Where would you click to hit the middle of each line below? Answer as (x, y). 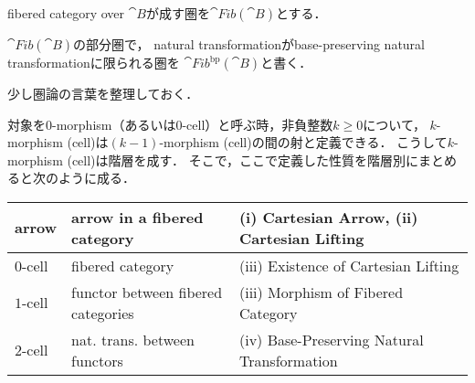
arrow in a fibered (137, 217)
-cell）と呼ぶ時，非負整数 (258, 124)
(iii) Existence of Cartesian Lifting (349, 265)
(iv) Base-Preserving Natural (331, 339)
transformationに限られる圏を (94, 62)
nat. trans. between (133, 339)
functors (97, 360)
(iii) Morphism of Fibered (321, 292)
